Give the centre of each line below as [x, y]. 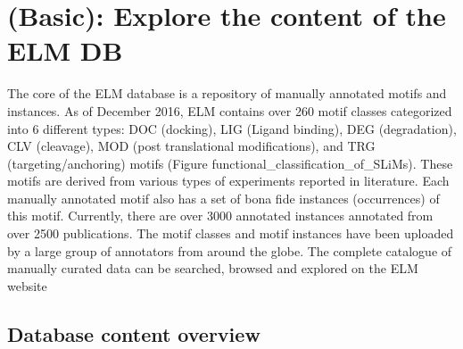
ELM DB [65, 50]
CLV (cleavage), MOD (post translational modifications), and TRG [191, 146]
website [27, 285]
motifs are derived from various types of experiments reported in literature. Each [228, 181]
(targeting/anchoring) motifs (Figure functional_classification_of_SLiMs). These [230, 163]
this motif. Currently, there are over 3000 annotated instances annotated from [220, 216]
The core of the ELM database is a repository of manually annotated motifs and [227, 93]
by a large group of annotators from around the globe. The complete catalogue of [230, 250]
